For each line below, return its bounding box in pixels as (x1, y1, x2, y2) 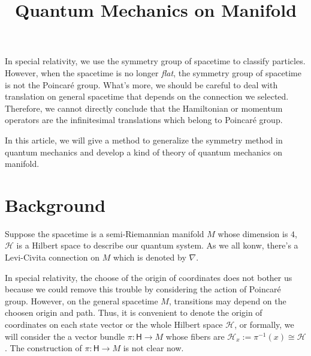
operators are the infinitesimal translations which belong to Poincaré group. (5, 113, 283, 126)
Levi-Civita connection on (5, 251, 100, 264)
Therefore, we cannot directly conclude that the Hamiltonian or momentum (5, 101, 283, 114)
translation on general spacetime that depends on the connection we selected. (5, 90, 289, 103)
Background (5, 192, 106, 217)
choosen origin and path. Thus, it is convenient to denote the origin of (5, 306, 262, 319)
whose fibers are (165, 330, 225, 342)
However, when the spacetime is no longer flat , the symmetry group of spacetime (5, 66, 301, 79)
